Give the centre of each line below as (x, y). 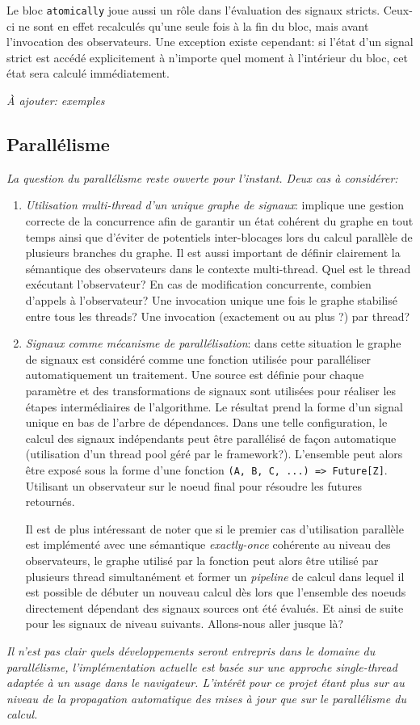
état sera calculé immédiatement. (88, 73)
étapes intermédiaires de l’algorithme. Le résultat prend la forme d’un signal (214, 406)
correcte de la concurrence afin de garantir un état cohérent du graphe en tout (219, 221)
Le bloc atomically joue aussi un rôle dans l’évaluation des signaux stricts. (193, 10)
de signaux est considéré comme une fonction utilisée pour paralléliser (198, 358)
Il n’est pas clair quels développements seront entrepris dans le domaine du (191, 650)
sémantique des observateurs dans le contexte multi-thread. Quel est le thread (218, 268)
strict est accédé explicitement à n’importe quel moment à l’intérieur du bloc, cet (207, 57)
